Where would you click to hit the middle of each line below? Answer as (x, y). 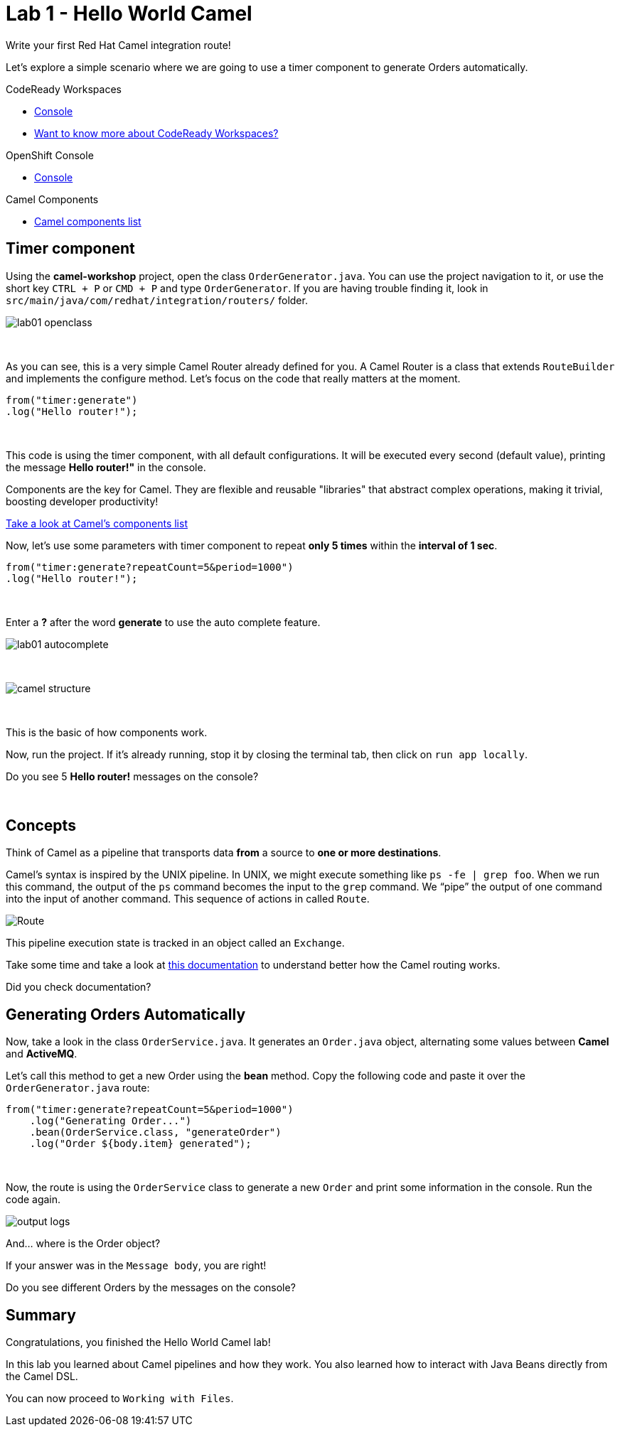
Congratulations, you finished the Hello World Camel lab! (138, 1342)
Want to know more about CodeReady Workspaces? (156, 133)
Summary (41, 1315)
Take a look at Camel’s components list (97, 523)
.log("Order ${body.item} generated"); (140, 1144)
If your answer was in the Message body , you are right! (136, 1266)
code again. (33, 1200)
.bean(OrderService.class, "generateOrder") (155, 1132)
